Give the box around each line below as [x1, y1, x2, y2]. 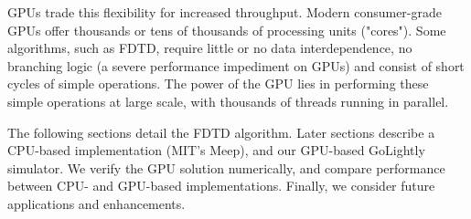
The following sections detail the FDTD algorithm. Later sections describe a [7, 122, 435, 141]
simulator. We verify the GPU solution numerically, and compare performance [7, 158, 445, 177]
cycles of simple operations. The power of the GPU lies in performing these [7, 74, 429, 93]
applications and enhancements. [7, 193, 186, 213]
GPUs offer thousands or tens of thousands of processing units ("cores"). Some [7, 20, 446, 39]
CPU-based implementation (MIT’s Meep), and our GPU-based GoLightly [7, 141, 425, 160]
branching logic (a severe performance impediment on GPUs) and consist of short [7, 56, 465, 75]
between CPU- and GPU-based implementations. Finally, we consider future [7, 176, 435, 195]
